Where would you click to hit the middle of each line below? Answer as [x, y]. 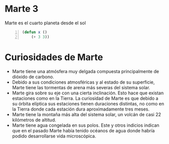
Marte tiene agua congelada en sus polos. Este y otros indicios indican [86, 125]
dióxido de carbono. [33, 77]
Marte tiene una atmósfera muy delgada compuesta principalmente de [86, 71]
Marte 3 [22, 9]
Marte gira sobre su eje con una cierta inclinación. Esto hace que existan [88, 93]
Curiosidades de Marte [54, 57]
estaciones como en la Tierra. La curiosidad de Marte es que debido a [85, 98]
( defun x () [35, 32]
